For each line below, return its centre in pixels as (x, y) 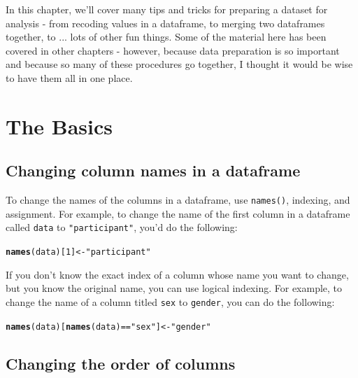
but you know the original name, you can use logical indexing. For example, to (174, 288)
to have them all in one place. (69, 77)
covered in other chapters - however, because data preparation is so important (173, 50)
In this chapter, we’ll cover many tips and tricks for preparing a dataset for (167, 9)
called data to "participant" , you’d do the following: (122, 227)
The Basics (59, 126)
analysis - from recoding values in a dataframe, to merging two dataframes (165, 23)
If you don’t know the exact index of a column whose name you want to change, (177, 274)
